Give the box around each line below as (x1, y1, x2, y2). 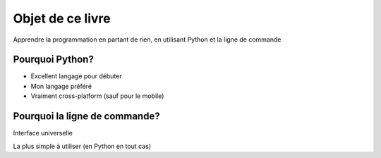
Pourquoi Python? (13, 54, 95, 66)
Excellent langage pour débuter (30, 72, 123, 80)
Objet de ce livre (13, 11, 111, 26)
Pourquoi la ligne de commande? (13, 110, 160, 123)
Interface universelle (13, 129, 73, 138)
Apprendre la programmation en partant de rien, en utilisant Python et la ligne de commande (13, 35, 282, 44)
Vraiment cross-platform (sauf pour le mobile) (30, 92, 164, 100)
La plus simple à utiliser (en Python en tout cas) (13, 142, 152, 150)
